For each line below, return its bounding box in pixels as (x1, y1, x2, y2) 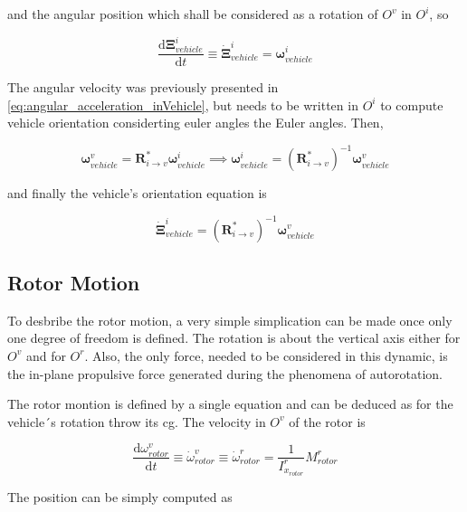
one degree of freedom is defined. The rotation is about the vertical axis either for (7, 328, 461, 347)
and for (25, 346, 66, 365)
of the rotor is (289, 412, 366, 431)
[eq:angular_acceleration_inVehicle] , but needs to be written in (7, 95, 358, 114)
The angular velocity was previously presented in (7, 78, 279, 97)
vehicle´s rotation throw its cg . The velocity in (7, 412, 266, 431)
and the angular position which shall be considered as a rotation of (7, 5, 378, 23)
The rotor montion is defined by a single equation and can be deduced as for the (7, 394, 453, 413)
